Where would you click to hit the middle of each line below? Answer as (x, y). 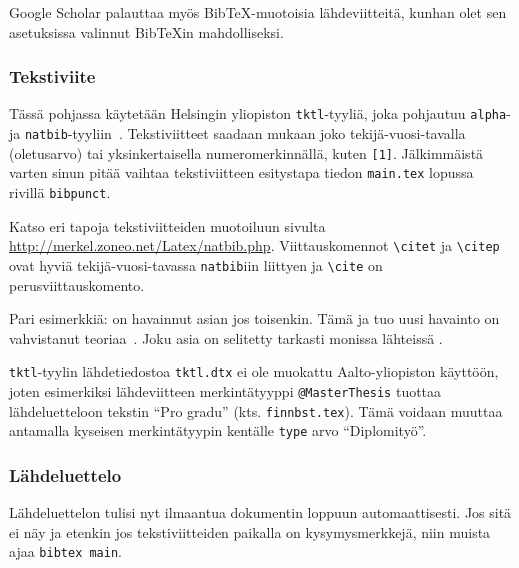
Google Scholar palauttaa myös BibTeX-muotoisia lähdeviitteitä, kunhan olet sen (258, 12)
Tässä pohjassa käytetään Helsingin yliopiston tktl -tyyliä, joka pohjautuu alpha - (260, 113)
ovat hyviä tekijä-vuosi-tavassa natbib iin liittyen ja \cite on (196, 264)
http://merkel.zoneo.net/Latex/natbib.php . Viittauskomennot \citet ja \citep (254, 245)
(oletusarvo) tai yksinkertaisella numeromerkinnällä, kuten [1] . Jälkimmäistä (246, 152)
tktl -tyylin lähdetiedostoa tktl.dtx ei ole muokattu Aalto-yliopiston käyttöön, (254, 371)
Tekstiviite (52, 76)
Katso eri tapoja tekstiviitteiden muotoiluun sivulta (167, 225)
